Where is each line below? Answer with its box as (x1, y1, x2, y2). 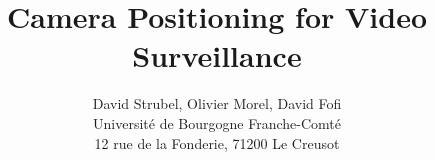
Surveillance (132, 35, 302, 76)
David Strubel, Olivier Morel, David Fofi (92, 93, 342, 114)
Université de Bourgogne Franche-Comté (93, 112, 341, 133)
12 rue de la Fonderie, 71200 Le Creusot (94, 132, 340, 153)
